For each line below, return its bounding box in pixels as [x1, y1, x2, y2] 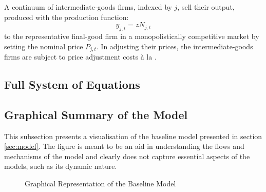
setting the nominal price [4, 41, 83, 51]
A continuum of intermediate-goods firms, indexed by [4, 2, 172, 12]
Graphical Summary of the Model [4, 106, 188, 122]
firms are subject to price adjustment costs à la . [4, 51, 157, 62]
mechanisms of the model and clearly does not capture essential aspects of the [4, 150, 250, 161]
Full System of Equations [4, 76, 140, 92]
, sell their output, [177, 2, 235, 12]
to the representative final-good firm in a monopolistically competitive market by [4, 30, 259, 41]
